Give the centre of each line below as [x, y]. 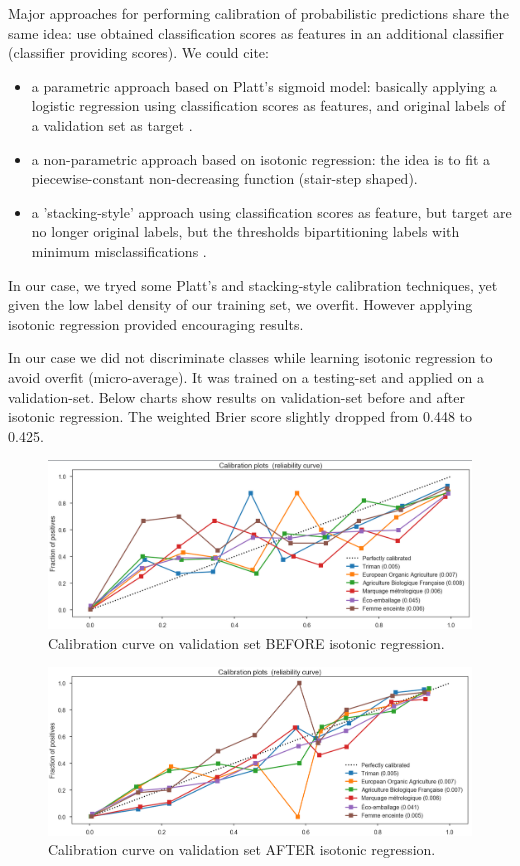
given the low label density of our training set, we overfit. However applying [240, 304]
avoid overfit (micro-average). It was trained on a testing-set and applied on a [246, 376]
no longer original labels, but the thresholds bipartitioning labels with [245, 231]
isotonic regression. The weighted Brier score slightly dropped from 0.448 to [240, 416]
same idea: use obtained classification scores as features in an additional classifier [256, 32]
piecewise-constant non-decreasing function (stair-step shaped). [224, 178]
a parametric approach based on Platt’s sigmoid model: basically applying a [264, 85]
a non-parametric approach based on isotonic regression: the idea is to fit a [261, 158]
